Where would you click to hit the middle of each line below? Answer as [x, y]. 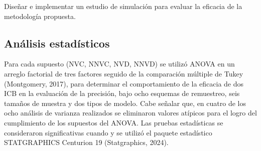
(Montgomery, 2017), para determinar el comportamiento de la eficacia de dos [124, 83]
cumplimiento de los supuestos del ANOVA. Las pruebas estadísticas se [114, 122]
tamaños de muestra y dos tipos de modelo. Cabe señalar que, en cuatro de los [125, 103]
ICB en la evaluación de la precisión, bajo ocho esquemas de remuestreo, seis [122, 93]
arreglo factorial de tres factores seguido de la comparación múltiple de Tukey [124, 73]
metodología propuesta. [40, 16]
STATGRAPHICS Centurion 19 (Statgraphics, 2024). [86, 142]
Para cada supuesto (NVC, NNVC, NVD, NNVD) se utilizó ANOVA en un [119, 64]
